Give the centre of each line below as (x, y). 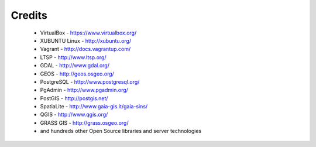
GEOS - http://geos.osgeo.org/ (77, 74)
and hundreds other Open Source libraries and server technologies (121, 131)
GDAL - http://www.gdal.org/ (75, 66)
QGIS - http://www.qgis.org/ (74, 115)
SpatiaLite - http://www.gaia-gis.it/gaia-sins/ (94, 107)
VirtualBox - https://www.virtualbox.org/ (88, 33)
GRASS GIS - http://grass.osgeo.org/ (84, 122)
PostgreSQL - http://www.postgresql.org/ (90, 81)
